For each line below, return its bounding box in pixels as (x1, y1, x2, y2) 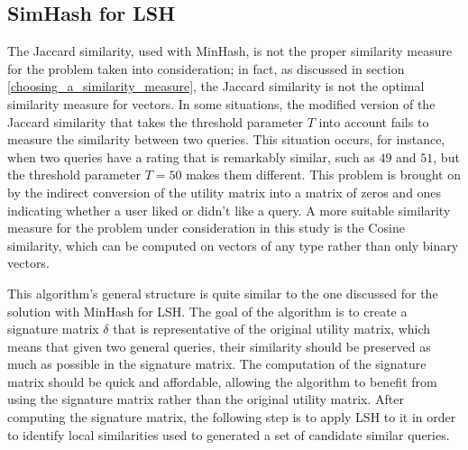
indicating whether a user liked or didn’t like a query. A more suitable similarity (7, 200, 451, 219)
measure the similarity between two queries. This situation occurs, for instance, (7, 130, 445, 149)
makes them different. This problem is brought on (186, 165, 461, 184)
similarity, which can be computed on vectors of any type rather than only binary (7, 235, 459, 254)
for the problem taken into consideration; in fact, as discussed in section (7, 59, 405, 78)
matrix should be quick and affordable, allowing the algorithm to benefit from (7, 372, 437, 390)
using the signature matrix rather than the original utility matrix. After (7, 390, 404, 409)
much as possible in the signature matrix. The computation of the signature (7, 354, 427, 373)
